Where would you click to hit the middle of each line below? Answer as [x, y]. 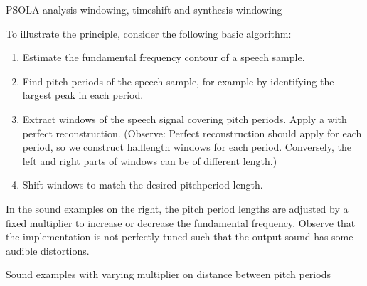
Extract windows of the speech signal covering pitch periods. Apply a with [185, 118]
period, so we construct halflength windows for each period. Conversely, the [187, 147]
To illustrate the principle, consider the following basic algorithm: [149, 33]
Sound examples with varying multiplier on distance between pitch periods [168, 274]
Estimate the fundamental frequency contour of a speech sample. [164, 57]
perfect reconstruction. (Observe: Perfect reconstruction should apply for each [192, 133]
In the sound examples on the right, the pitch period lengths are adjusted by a [177, 208]
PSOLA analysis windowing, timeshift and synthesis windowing [144, 9]
